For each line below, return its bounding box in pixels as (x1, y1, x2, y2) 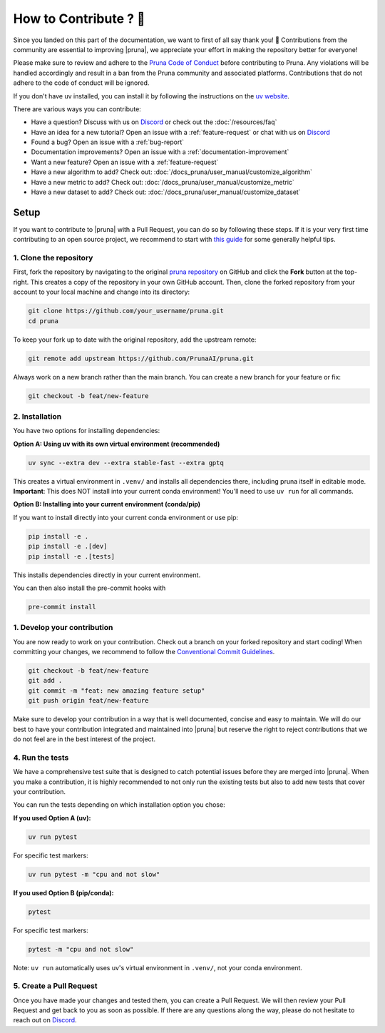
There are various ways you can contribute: (13, 104, 142, 113)
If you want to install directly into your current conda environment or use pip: (13, 513, 239, 521)
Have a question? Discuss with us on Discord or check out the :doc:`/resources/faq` (31, 118, 277, 126)
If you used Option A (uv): (13, 813, 91, 822)
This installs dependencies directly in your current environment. (13, 571, 201, 579)
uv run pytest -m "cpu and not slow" (28, 870, 160, 878)
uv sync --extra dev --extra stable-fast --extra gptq (28, 459, 224, 467)
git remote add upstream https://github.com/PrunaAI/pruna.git (28, 354, 255, 362)
